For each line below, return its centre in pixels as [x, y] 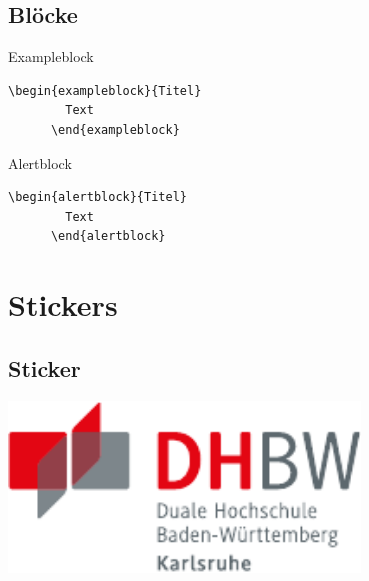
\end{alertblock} [108, 236]
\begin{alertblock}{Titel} [97, 197]
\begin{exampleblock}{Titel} [105, 90]
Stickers [63, 304]
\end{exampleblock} [115, 129]
